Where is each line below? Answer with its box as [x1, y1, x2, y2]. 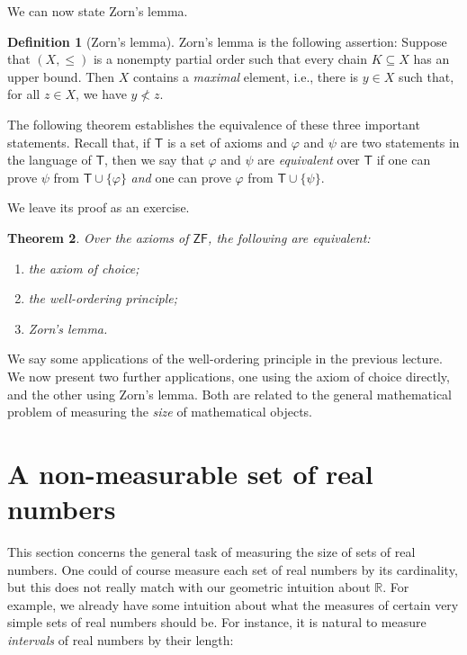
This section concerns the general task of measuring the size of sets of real [7, 543, 416, 561]
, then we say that [103, 150, 204, 169]
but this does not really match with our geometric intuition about [7, 578, 371, 597]
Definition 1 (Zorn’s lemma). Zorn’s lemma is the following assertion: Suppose [7, 31, 447, 50]
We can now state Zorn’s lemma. [7, 2, 188, 20]
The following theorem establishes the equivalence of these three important [7, 114, 420, 133]
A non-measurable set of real [7, 454, 373, 491]
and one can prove [130, 167, 231, 186]
